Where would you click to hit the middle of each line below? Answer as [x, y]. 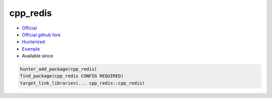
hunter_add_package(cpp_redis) [59, 69]
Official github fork [41, 34]
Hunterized [33, 42]
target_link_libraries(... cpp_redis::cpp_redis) [82, 83]
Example [31, 49]
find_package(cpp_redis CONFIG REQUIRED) [72, 76]
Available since [38, 56]
